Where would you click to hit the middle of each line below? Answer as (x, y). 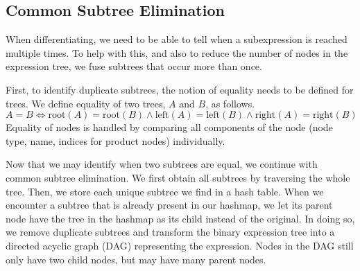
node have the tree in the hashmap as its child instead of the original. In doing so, (180, 218)
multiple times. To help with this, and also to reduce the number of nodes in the (177, 52)
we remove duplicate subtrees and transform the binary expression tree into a (170, 232)
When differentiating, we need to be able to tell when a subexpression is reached (177, 39)
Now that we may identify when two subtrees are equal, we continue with (162, 164)
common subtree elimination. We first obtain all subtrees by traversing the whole (178, 177)
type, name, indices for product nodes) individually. (115, 140)
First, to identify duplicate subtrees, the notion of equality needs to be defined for (180, 89)
